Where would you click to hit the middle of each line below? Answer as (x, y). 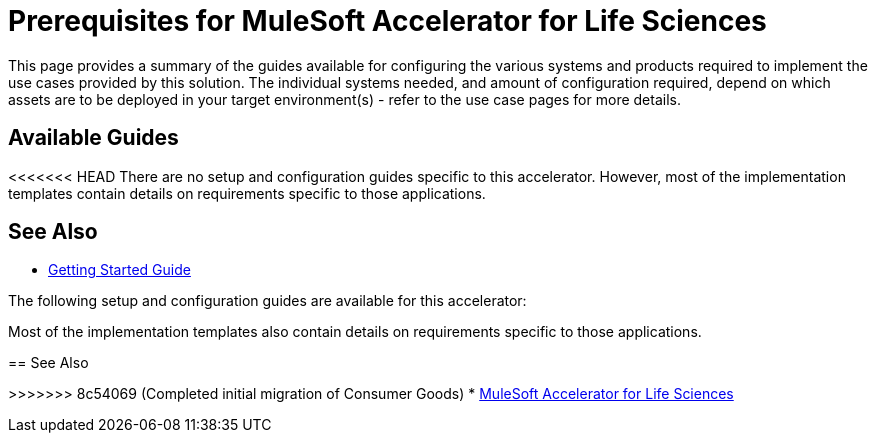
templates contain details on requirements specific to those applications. (247, 193)
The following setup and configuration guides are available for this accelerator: (267, 301)
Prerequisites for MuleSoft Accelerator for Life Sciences (387, 21)
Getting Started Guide (119, 270)
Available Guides (93, 138)
